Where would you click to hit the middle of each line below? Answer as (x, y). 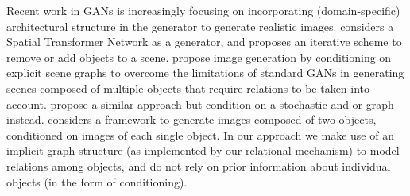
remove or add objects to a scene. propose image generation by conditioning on (199, 57)
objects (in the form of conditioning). (97, 181)
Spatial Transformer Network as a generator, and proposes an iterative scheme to (204, 42)
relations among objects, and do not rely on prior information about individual (199, 165)
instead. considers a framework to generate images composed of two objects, (191, 119)
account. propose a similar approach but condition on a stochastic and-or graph (200, 104)
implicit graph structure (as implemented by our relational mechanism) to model (203, 150)
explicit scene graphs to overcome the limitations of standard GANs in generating (205, 73)
